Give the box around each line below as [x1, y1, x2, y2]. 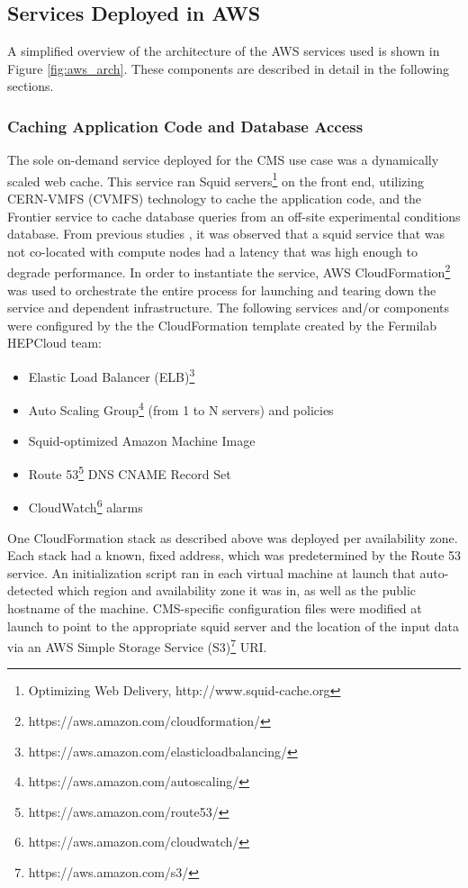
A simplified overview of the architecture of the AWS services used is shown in [7, 41, 440, 60]
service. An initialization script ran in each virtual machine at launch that [7, 563, 416, 582]
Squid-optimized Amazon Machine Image [28, 430, 256, 449]
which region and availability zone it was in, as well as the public [57, 581, 417, 600]
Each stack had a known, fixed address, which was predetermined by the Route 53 [7, 546, 462, 565]
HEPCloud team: [7, 333, 103, 352]
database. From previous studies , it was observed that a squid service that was [7, 224, 445, 243]
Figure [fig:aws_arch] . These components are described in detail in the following [7, 59, 450, 77]
